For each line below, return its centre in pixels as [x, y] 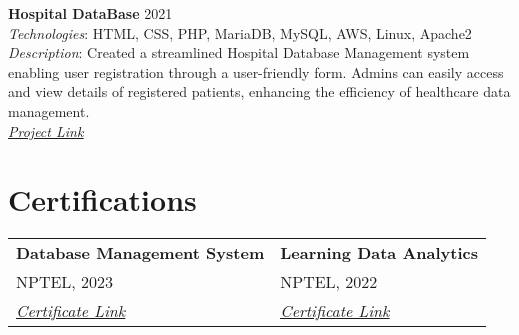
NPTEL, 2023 [65, 282]
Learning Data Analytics [379, 253]
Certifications [102, 199]
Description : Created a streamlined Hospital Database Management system [239, 52]
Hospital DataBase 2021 [90, 13]
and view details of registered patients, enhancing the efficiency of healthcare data [259, 91]
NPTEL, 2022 [329, 282]
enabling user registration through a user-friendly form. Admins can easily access [256, 71]
